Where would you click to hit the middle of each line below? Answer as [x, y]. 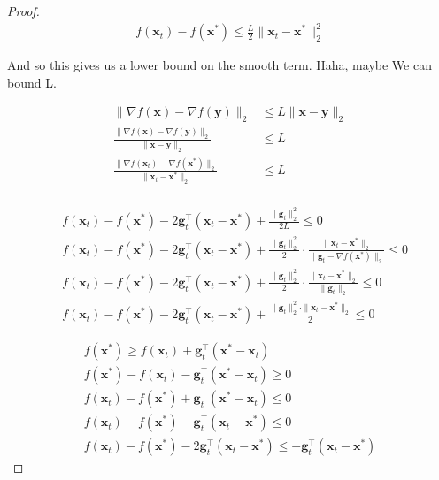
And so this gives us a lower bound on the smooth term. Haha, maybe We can [219, 65]
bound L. [32, 82]
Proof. [23, 11]
